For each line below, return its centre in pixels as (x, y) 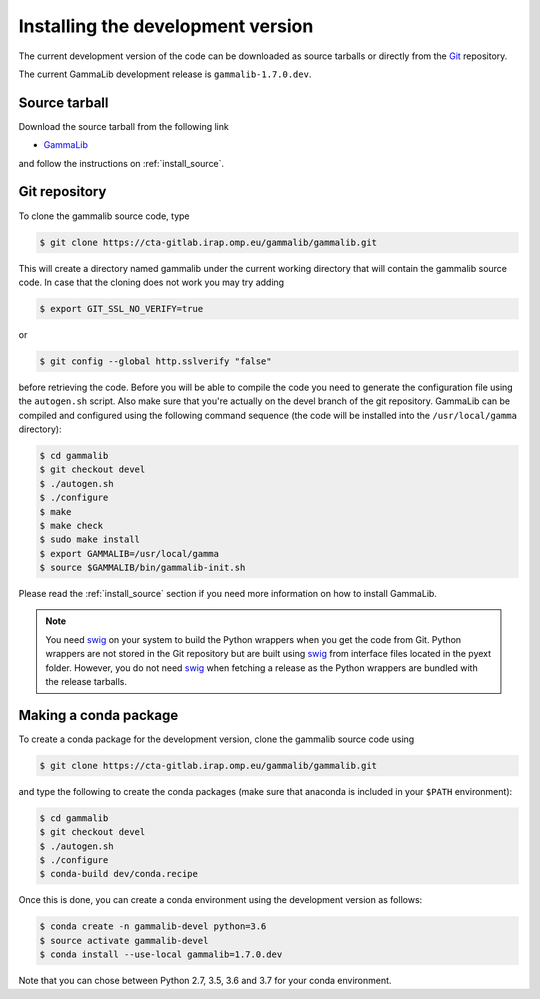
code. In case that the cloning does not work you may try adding (151, 282)
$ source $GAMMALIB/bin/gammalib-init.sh (142, 568)
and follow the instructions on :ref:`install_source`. (121, 163)
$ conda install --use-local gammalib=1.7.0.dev (161, 954)
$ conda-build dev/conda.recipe (119, 874)
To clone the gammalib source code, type (104, 216)
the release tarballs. (86, 682)
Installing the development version (166, 26)
